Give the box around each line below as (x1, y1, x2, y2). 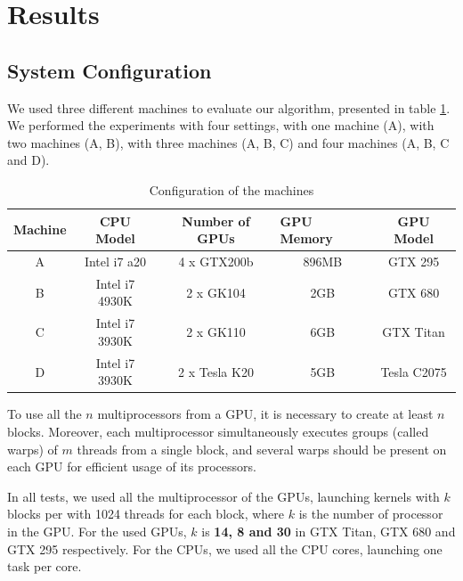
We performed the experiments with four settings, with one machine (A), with (7, 116, 435, 135)
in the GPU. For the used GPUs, (7, 521, 187, 540)
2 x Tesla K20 (178, 362, 254, 381)
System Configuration (7, 56, 212, 84)
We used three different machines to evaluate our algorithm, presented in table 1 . (7, 98, 451, 117)
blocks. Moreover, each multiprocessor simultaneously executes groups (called (7, 421, 429, 440)
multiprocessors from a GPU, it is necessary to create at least (97, 405, 434, 423)
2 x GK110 (186, 323, 246, 341)
